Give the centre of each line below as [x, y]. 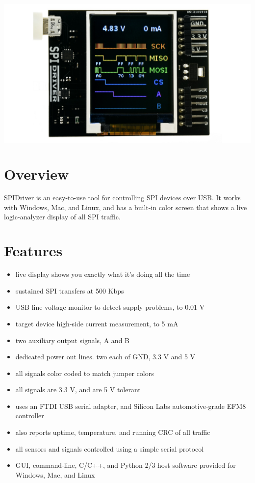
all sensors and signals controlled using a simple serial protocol [110, 448]
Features [33, 251]
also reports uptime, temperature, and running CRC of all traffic [113, 432]
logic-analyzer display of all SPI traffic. [62, 217]
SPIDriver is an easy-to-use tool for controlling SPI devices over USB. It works [122, 198]
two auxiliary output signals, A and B [72, 340]
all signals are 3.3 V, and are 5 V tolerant [78, 389]
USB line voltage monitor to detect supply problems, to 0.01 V [110, 307]
